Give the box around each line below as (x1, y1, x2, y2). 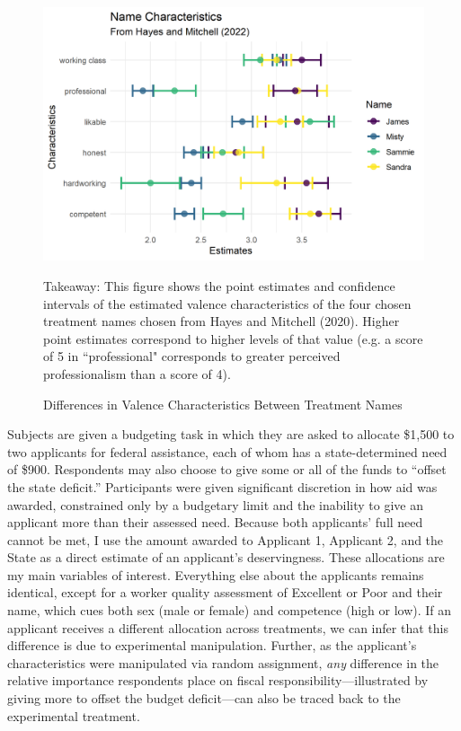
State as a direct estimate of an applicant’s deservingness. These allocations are (7, 548, 445, 567)
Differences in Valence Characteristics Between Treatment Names (43, 394, 403, 413)
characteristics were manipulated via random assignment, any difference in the (7, 653, 439, 672)
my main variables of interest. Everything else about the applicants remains (7, 565, 424, 584)
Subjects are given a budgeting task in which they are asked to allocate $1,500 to (7, 425, 455, 444)
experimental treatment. (7, 706, 140, 725)
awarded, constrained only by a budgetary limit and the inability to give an (7, 495, 424, 514)
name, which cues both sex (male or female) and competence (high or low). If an (7, 601, 452, 620)
